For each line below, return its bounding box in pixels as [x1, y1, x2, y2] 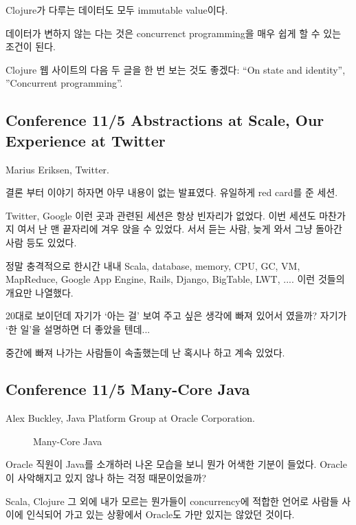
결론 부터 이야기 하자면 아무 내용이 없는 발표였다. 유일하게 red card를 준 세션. [5, 185, 338, 200]
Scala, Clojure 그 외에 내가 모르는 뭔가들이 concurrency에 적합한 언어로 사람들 [5, 493, 339, 508]
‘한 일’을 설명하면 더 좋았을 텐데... [5, 321, 151, 336]
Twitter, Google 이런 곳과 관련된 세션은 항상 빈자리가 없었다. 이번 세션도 [5, 208, 316, 222]
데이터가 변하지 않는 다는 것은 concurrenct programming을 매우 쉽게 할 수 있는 [5, 25, 342, 40]
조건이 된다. [5, 39, 56, 54]
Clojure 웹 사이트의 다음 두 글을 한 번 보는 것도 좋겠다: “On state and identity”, [5, 62, 346, 76]
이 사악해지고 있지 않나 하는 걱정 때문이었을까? [5, 471, 207, 485]
